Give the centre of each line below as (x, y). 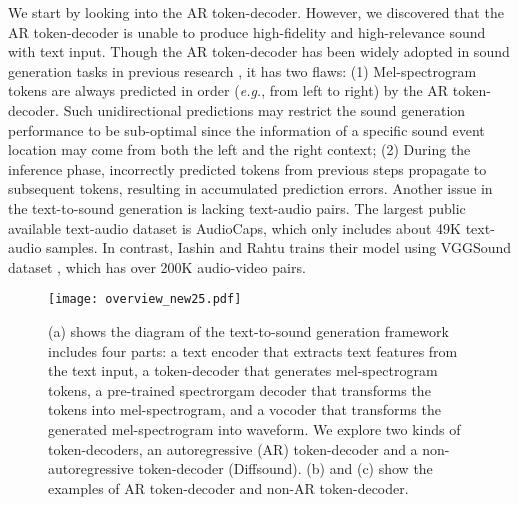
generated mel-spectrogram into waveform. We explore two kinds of (254, 428)
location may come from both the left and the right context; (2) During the (239, 149)
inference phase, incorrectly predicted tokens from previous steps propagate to (247, 168)
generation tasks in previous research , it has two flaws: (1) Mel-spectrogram (242, 70)
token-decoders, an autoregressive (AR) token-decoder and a (233, 448)
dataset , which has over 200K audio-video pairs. (157, 266)
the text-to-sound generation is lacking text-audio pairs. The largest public (237, 207)
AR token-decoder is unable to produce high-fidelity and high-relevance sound (247, 31)
